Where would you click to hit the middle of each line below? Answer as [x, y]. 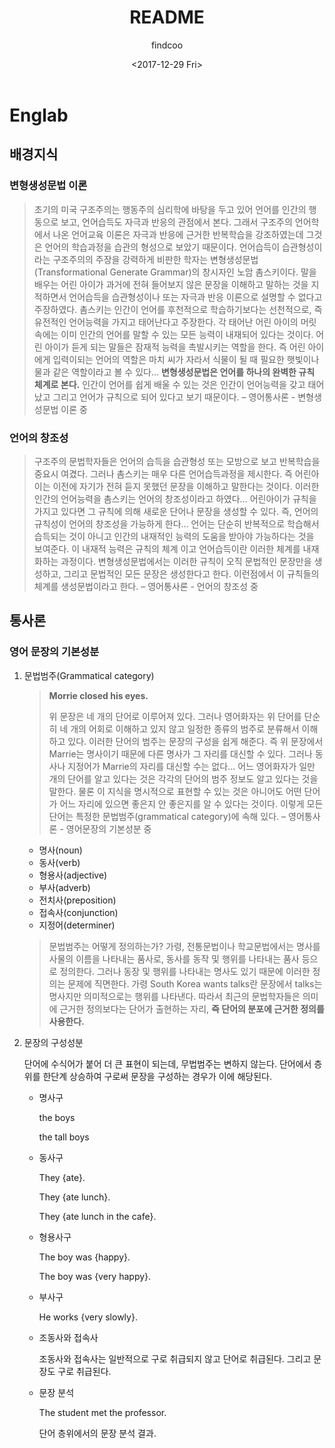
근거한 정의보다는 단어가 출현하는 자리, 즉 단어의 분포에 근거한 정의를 [192, 1008]
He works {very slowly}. [88, 1317]
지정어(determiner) [77, 925]
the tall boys [64, 1137]
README [167, 17]
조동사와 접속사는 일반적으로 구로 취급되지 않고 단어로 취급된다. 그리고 [175, 1358]
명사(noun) [60, 850]
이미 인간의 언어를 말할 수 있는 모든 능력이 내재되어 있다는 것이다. [187, 334]
